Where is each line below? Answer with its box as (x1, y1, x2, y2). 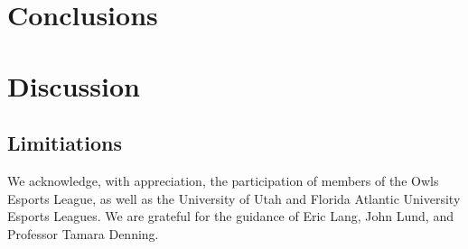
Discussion (7, 67, 140, 104)
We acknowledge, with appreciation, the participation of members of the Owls (7, 171, 439, 189)
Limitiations (7, 129, 122, 157)
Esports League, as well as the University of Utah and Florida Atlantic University (7, 189, 461, 207)
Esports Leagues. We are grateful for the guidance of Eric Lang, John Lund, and (7, 207, 454, 226)
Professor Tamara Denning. (7, 224, 159, 243)
